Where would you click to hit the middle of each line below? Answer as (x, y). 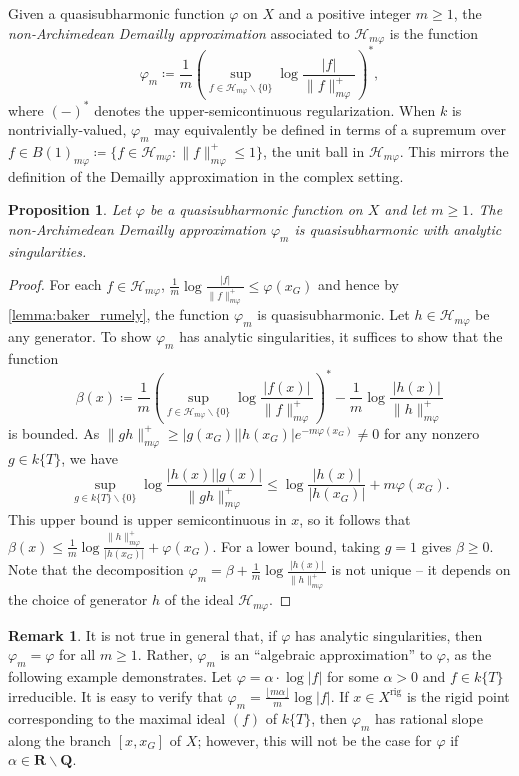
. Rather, (165, 654)
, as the (468, 654)
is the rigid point (458, 695)
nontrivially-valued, (67, 129)
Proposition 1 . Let (69, 209)
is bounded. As (54, 432)
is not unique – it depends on (421, 569)
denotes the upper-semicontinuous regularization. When (265, 109)
